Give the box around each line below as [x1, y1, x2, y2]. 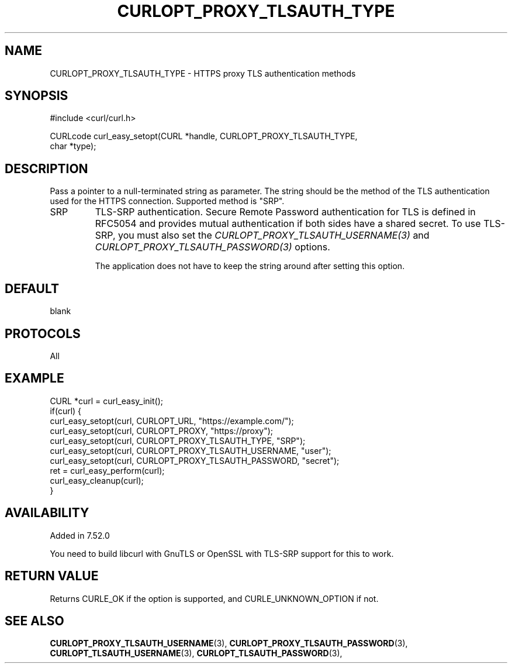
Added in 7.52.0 [50, 530, 110, 540]
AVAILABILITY [5, 505, 89, 521]
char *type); [50, 141, 96, 151]
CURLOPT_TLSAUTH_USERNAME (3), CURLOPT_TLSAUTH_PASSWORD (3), [50, 648, 343, 659]
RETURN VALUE [5, 569, 99, 584]
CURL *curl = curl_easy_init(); [50, 395, 163, 406]
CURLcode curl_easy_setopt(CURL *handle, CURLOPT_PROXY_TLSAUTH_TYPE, [50, 131, 358, 142]
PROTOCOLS [5, 326, 81, 341]
